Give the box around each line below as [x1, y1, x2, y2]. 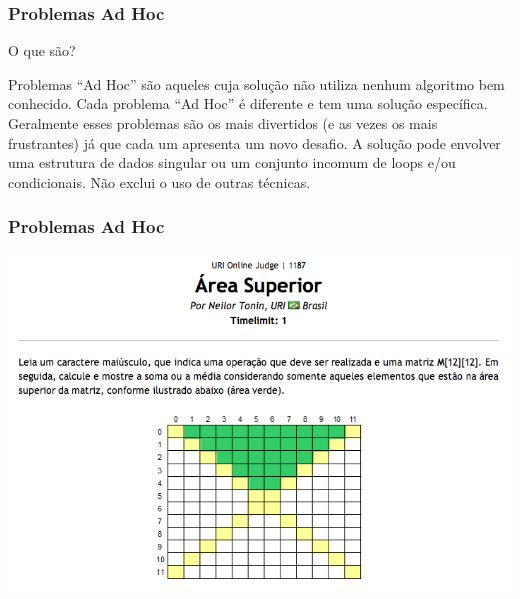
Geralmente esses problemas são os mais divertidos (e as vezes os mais [8, 113, 438, 133]
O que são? [8, 40, 76, 61]
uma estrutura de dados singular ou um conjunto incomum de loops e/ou [8, 152, 456, 173]
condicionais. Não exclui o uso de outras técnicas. [8, 171, 311, 192]
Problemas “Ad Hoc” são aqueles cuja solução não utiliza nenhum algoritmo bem [8, 73, 505, 94]
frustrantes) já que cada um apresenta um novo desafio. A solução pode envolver [8, 132, 501, 153]
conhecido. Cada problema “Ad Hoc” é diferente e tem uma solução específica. [8, 93, 488, 114]
